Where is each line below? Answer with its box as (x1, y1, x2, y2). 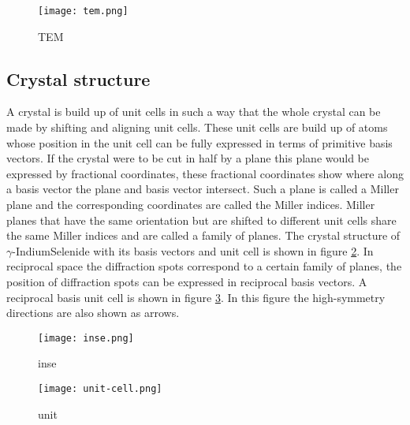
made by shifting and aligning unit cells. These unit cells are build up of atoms (6, 119, 388, 136)
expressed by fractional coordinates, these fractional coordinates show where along (6, 165, 404, 181)
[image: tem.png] (38, 6, 129, 17)
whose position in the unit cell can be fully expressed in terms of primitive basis (6, 134, 393, 151)
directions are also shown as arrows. (6, 304, 180, 321)
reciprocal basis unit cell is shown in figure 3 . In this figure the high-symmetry (6, 289, 386, 305)
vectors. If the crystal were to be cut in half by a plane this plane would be (6, 150, 369, 166)
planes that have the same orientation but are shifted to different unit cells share (6, 211, 397, 228)
